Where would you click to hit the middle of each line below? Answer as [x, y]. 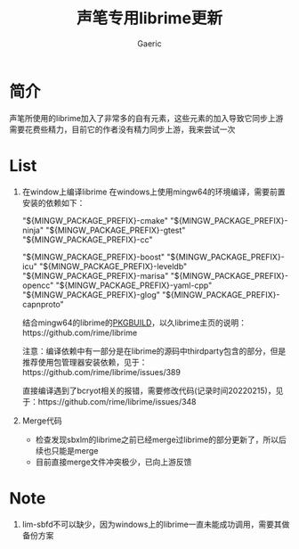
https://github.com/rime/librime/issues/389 [101, 372]
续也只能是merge [67, 450]
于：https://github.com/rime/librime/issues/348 [109, 401]
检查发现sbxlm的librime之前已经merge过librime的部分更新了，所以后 [161, 439]
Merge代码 [42, 421]
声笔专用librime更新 [149, 18]
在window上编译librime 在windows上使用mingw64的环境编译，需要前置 [154, 192]
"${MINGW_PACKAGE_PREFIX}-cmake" [95, 220]
